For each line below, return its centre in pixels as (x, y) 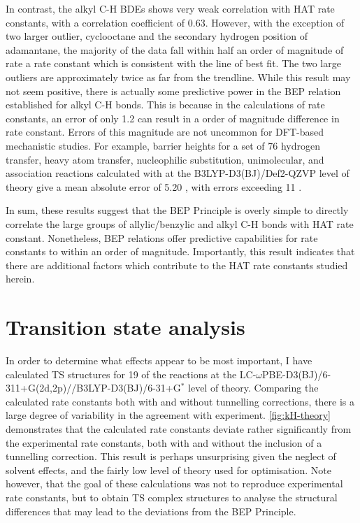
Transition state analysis (125, 327)
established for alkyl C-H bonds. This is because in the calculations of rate (165, 105)
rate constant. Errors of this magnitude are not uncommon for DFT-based (165, 132)
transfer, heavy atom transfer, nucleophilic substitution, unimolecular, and (165, 159)
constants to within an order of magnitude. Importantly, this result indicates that (180, 251)
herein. (20, 279)
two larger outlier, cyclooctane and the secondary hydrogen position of (157, 36)
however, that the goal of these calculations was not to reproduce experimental (174, 483)
